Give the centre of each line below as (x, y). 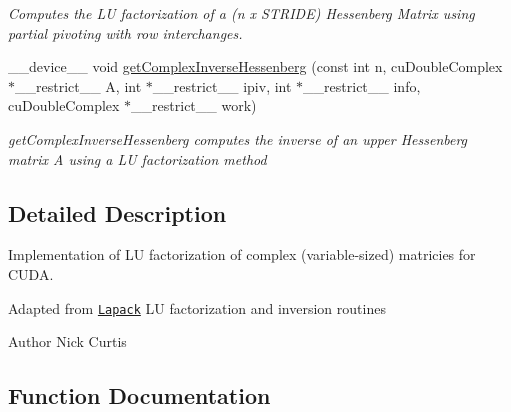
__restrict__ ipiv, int (222, 85)
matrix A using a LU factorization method (137, 158)
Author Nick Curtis (67, 341)
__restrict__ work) (194, 105)
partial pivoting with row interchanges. (125, 32)
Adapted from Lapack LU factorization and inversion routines (197, 307)
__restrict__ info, (362, 85)
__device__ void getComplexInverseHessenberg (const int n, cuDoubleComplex (255, 66)
